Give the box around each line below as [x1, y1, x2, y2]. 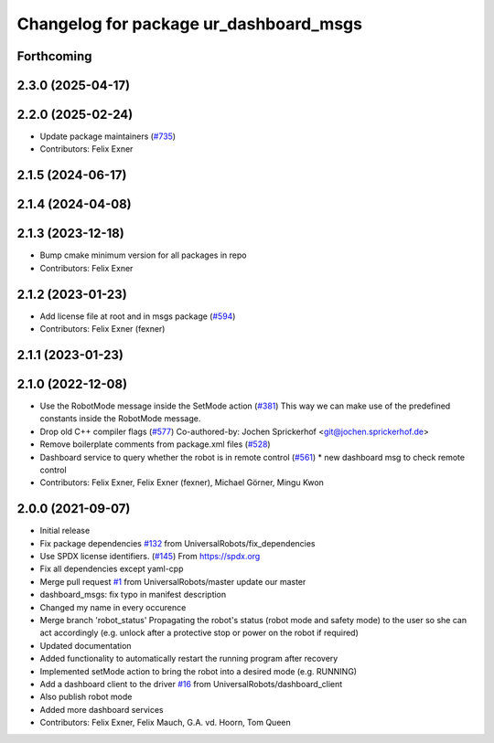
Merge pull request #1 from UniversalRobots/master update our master [39, 576, 306, 587]
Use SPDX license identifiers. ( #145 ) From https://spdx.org [39, 551, 261, 562]
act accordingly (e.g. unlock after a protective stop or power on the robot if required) [39, 627, 359, 639]
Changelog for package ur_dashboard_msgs [16, 14, 363, 34]
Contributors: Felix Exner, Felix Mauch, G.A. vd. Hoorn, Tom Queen [39, 717, 292, 728]
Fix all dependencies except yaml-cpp [39, 563, 184, 575]
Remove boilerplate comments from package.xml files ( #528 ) [39, 439, 271, 450]
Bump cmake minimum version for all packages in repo [39, 249, 247, 260]
